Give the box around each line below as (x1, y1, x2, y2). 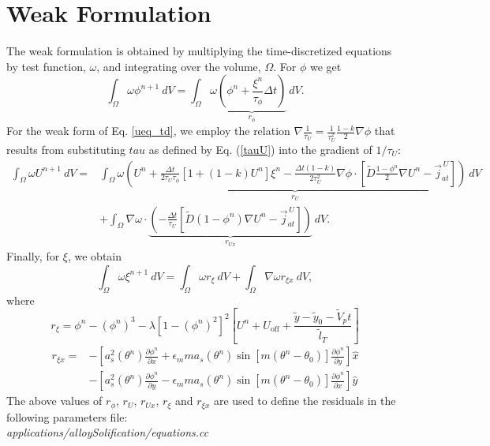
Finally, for (6, 248, 60, 264)
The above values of (6, 392, 103, 409)
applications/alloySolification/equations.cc (6, 424, 209, 440)
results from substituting (6, 141, 125, 158)
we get (309, 58, 342, 74)
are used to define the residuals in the (213, 392, 396, 409)
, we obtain (67, 248, 122, 264)
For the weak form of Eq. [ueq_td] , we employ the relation (6, 122, 290, 139)
